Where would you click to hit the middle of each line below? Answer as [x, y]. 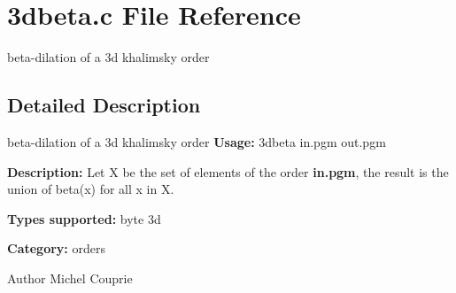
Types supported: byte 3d [84, 218]
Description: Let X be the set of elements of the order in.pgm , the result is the [228, 171]
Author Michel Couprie [70, 278]
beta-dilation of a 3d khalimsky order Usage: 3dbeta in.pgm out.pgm [197, 141]
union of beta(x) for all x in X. [91, 189]
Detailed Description [104, 105]
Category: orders [56, 248]
